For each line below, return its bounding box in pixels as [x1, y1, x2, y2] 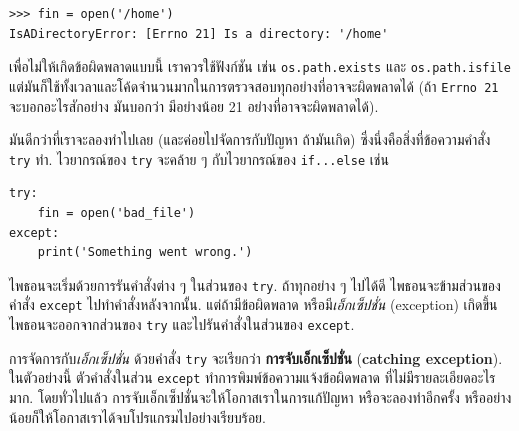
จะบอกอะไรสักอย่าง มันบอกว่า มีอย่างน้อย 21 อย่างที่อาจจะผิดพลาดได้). [9, 95, 379, 116]
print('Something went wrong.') [37, 245, 253, 260]
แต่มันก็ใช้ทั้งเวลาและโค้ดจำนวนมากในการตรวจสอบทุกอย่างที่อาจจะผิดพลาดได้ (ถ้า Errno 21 [9, 75, 499, 96]
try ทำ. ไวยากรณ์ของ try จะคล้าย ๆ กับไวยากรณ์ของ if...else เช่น [9, 148, 389, 169]
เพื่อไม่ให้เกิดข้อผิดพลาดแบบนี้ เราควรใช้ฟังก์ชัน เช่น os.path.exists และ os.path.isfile [9, 56, 511, 77]
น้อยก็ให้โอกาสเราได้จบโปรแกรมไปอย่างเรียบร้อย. [9, 406, 266, 427]
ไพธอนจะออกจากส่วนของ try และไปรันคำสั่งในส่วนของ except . [9, 314, 355, 335]
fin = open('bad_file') [37, 205, 196, 220]
